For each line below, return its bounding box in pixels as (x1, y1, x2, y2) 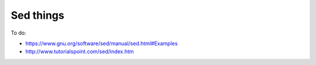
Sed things (11, 9, 64, 22)
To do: (11, 29, 26, 36)
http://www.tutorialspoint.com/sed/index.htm (25, 48, 134, 55)
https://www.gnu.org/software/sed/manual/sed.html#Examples (25, 40, 178, 47)
